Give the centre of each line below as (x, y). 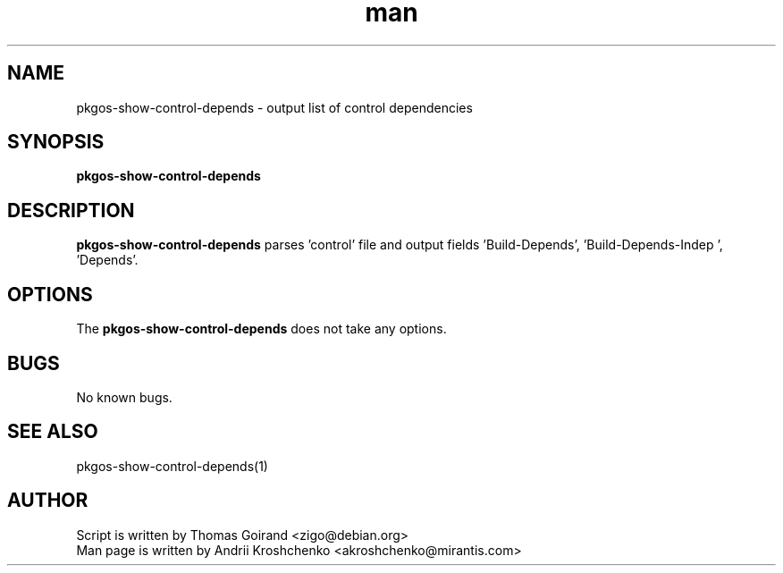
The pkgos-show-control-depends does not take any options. (261, 329)
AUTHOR (48, 501)
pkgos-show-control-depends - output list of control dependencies (274, 107)
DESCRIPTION (71, 210)
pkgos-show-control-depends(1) (172, 466)
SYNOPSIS (56, 142)
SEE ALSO (53, 432)
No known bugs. (124, 397)
